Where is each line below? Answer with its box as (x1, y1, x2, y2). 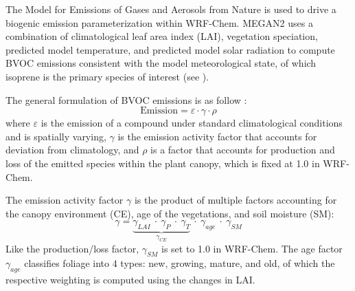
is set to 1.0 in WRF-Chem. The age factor (161, 241, 343, 255)
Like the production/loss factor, (5, 241, 139, 255)
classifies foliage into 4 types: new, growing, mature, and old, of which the (24, 256, 335, 270)
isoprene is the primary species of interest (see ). (5, 69, 209, 83)
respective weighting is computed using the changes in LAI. (5, 272, 255, 287)
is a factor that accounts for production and (150, 142, 335, 157)
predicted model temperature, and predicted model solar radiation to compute (5, 42, 335, 56)
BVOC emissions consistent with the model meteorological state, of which (5, 56, 317, 70)
